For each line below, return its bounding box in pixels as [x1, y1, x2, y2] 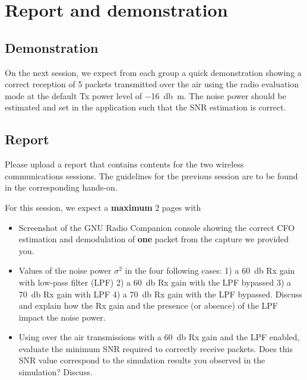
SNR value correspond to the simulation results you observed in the [18, 354, 265, 366]
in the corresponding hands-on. [5, 181, 118, 194]
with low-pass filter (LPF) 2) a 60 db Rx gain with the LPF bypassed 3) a [18, 275, 292, 288]
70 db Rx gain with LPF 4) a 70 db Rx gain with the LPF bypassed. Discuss [18, 287, 302, 300]
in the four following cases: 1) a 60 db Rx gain [125, 264, 295, 277]
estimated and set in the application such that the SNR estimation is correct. [5, 101, 286, 113]
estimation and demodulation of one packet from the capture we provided [18, 233, 289, 245]
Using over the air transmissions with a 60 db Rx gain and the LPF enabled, [18, 331, 300, 343]
